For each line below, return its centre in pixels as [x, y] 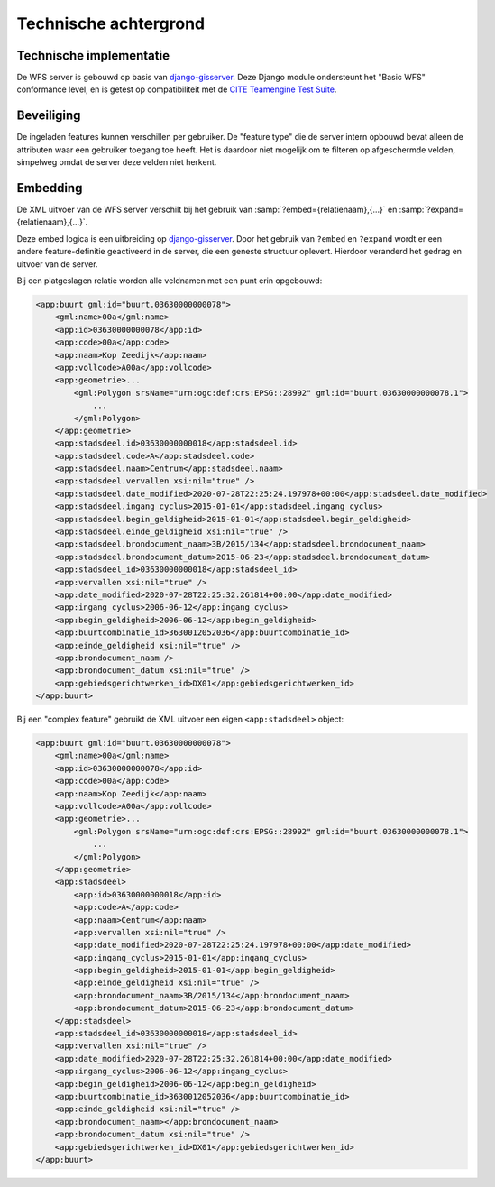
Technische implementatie [93, 55]
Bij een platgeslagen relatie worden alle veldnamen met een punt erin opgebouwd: [170, 281]
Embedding [50, 188]
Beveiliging [49, 116]
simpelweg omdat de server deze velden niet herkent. [117, 162]
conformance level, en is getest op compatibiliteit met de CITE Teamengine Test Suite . [177, 89]
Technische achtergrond [111, 23]
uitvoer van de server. [57, 264]
